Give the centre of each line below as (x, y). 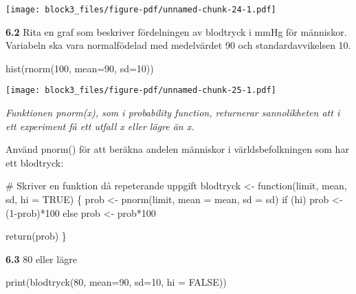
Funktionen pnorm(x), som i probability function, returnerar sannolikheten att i (173, 113)
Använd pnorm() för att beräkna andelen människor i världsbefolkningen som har (177, 149)
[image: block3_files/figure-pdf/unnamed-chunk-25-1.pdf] (141, 91)
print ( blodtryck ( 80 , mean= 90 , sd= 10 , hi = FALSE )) (116, 282)
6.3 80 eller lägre (41, 259)
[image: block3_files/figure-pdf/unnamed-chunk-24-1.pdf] (141, 10)
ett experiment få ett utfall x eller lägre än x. (100, 126)
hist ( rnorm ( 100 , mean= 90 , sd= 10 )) (80, 68)
